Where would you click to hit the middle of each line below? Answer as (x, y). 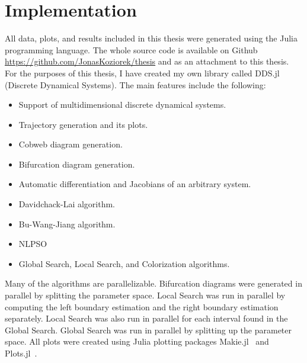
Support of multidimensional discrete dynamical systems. (122, 105)
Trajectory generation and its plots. (83, 124)
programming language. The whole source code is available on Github (131, 49)
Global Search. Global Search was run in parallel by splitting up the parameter (148, 330)
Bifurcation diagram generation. (77, 164)
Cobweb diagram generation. (71, 144)
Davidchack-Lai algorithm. (67, 204)
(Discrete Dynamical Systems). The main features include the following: (135, 84)
